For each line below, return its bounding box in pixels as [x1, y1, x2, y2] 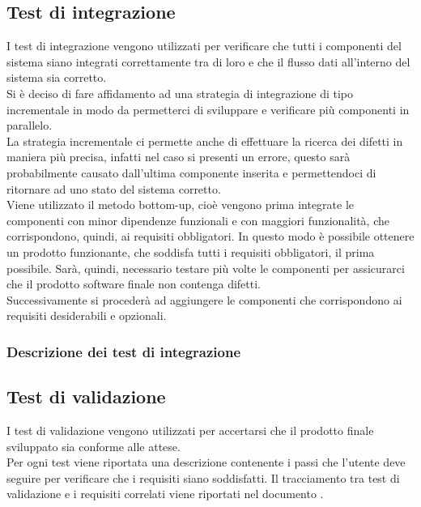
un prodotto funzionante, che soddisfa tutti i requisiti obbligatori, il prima [6, 243, 375, 260]
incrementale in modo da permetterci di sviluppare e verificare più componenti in [6, 100, 410, 117]
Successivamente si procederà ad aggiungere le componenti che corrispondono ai [6, 291, 402, 308]
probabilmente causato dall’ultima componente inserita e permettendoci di [6, 164, 376, 181]
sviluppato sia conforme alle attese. [6, 437, 181, 454]
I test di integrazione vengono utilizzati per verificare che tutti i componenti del [6, 37, 402, 54]
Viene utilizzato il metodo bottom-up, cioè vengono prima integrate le [6, 196, 355, 213]
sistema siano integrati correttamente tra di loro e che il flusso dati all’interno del [6, 53, 410, 70]
